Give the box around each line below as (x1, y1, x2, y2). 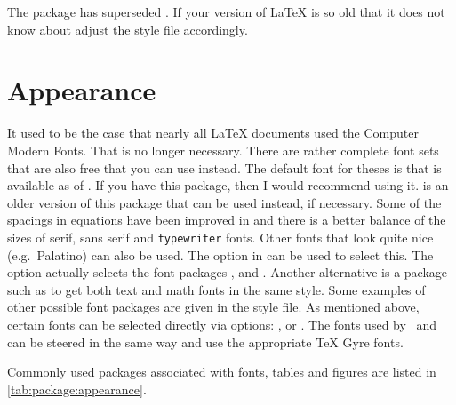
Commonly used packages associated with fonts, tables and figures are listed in (7, 362, 436, 381)
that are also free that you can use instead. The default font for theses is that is (7, 158, 442, 177)
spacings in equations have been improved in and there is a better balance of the (7, 210, 446, 229)
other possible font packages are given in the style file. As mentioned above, (7, 298, 420, 316)
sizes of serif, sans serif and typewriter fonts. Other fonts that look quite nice (7, 227, 434, 246)
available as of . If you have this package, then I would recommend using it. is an (7, 176, 449, 195)
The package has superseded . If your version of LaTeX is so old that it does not (7, 3, 445, 20)
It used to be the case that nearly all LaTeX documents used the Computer (7, 123, 419, 142)
